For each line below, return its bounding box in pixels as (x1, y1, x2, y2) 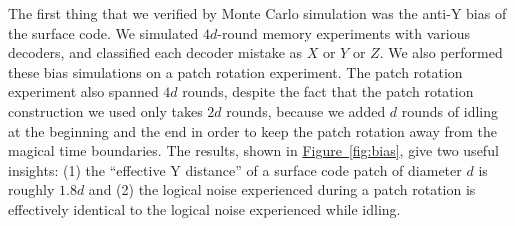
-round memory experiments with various (217, 22, 470, 43)
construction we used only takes (8, 100, 203, 121)
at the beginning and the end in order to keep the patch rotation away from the (8, 120, 498, 141)
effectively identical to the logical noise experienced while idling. (8, 198, 401, 219)
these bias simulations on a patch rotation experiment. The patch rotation (8, 61, 463, 82)
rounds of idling (401, 100, 498, 121)
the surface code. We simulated (8, 22, 199, 43)
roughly (8, 179, 55, 200)
